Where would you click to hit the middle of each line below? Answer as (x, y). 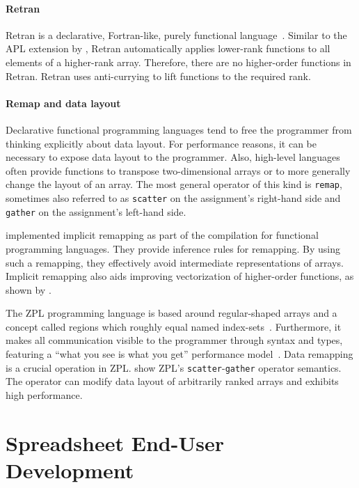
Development (70, 470)
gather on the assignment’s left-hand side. (96, 211)
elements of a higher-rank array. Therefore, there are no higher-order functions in (178, 62)
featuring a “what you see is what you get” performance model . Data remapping (179, 354)
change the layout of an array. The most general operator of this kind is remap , (174, 184)
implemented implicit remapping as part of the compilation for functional (162, 235)
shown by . (29, 289)
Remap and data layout (63, 103)
